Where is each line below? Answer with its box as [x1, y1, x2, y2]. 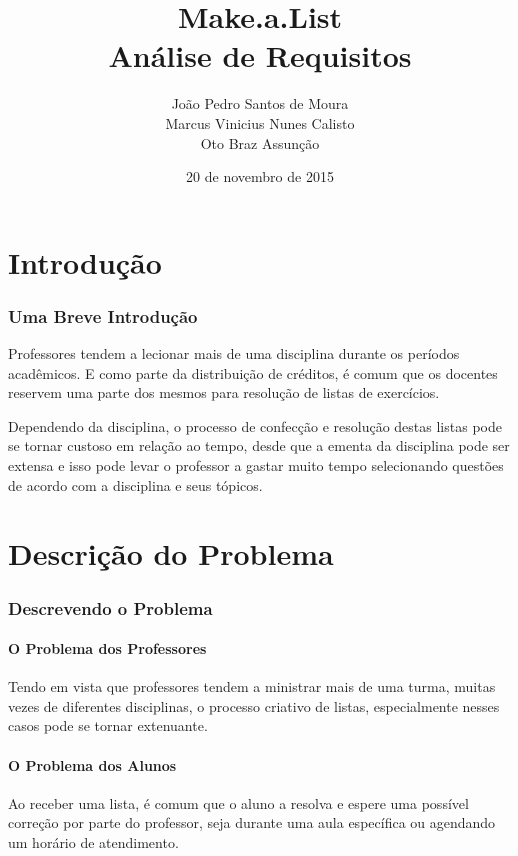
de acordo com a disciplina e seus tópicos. [8, 474, 263, 495]
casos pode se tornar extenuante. [8, 715, 208, 736]
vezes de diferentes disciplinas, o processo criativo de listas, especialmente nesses [8, 695, 500, 716]
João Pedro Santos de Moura [171, 93, 349, 114]
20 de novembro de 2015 [186, 166, 334, 187]
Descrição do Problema [8, 533, 334, 574]
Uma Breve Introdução [8, 303, 198, 328]
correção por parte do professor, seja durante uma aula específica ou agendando [8, 812, 496, 833]
